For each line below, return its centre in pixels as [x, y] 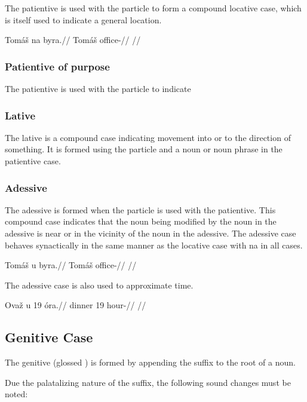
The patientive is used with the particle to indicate [98, 88]
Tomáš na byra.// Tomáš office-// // [73, 40]
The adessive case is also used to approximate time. [99, 285]
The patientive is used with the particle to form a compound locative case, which [153, 8]
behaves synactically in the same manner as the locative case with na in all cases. [154, 245]
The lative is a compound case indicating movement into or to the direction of [148, 137]
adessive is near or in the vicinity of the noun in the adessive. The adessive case [151, 233]
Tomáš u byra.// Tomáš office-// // [71, 265]
